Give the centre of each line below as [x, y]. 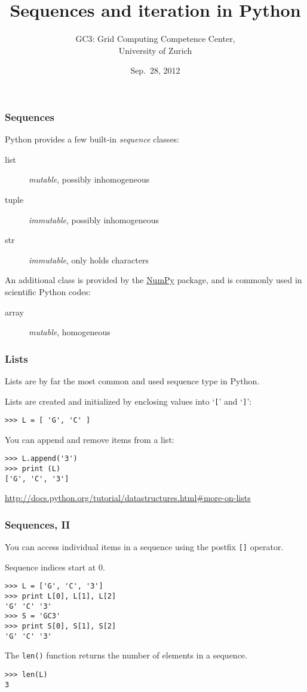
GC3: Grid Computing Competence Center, [155, 39]
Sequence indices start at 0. [55, 567]
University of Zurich [155, 50]
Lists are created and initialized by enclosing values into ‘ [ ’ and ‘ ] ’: [128, 401]
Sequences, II [38, 524]
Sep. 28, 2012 [155, 70]
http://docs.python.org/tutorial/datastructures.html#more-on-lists [128, 498]
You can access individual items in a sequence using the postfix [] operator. [144, 547]
